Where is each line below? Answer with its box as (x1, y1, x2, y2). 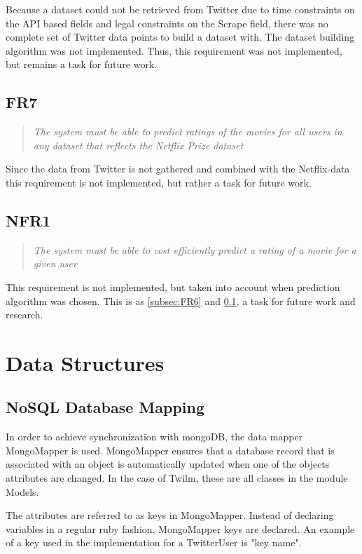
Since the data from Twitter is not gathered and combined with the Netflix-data (6, 161, 350, 176)
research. (6, 307, 43, 322)
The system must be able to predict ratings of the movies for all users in (33, 124, 342, 139)
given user (33, 256, 77, 271)
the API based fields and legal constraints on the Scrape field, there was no (6, 15, 328, 30)
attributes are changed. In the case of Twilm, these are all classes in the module (6, 471, 348, 485)
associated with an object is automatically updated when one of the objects (6, 457, 330, 471)
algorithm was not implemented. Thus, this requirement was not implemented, (6, 43, 342, 58)
